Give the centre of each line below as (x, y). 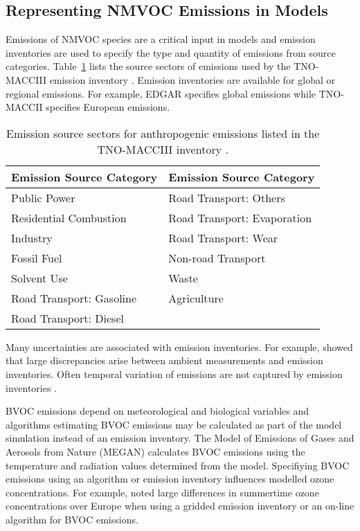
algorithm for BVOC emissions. (72, 519)
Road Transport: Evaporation (240, 217)
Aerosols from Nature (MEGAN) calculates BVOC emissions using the (155, 451)
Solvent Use (39, 278)
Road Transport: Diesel (67, 318)
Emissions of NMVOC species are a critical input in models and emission (161, 39)
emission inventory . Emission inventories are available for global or (192, 79)
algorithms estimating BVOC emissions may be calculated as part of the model (174, 424)
